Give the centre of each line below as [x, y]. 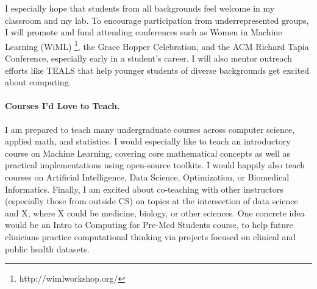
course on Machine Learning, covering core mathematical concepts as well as [148, 153]
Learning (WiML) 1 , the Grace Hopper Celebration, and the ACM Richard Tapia [157, 45]
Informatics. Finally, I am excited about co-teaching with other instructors [144, 189]
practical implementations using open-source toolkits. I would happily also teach [155, 165]
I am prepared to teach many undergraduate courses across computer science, [150, 129]
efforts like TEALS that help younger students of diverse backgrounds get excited [157, 70]
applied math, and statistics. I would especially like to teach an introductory [148, 141]
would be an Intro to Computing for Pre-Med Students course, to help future [149, 225]
